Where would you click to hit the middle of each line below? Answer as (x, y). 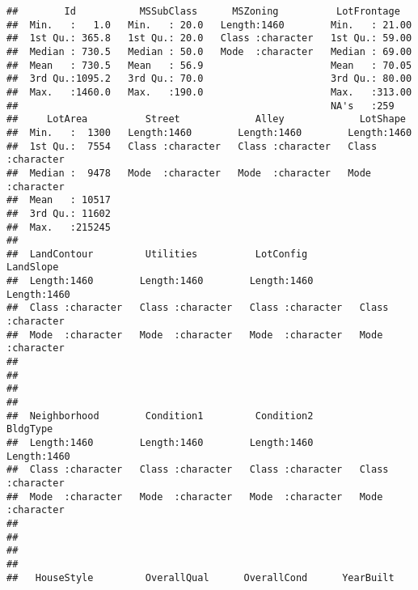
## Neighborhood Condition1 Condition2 (160, 416)
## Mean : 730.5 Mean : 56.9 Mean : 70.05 (209, 65)
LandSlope (33, 267)
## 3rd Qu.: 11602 (59, 213)
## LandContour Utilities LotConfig (157, 254)
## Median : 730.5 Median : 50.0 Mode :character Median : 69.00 (209, 51)
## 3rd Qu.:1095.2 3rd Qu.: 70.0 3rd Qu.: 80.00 (209, 79)
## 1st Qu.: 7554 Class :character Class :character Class (192, 146)
